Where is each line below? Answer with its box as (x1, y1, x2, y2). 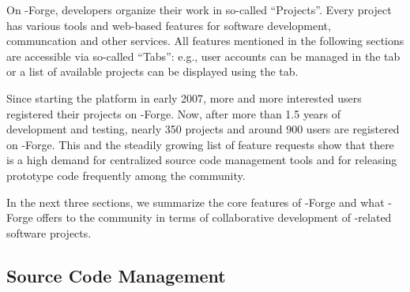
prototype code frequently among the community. (6, 167, 246, 183)
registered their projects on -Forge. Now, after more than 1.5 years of (6, 105, 341, 122)
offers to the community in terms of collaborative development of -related (36, 209, 392, 226)
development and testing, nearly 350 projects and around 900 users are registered (6, 121, 400, 137)
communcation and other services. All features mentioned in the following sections (6, 32, 404, 49)
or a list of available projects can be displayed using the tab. (6, 63, 299, 80)
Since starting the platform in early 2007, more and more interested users (6, 89, 362, 106)
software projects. (6, 224, 92, 241)
